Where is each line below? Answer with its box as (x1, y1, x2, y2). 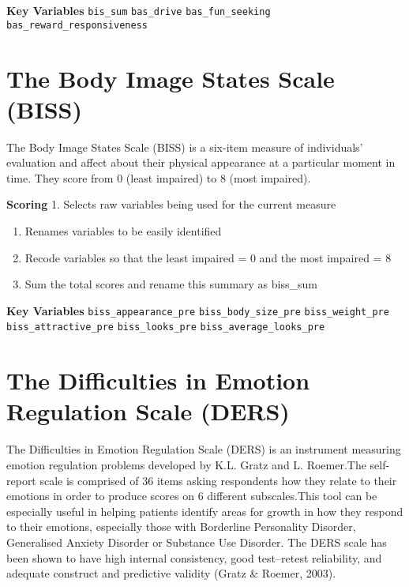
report (6, 472, 36, 488)
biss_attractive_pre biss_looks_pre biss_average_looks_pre (6, 322, 325, 333)
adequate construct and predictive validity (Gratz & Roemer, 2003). (6, 565, 336, 581)
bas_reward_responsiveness (6, 19, 148, 31)
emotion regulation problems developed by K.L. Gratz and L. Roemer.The (6, 457, 366, 472)
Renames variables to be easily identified (24, 223, 222, 239)
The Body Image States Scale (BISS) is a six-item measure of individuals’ (6, 138, 363, 155)
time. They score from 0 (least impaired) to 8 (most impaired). (6, 169, 311, 186)
